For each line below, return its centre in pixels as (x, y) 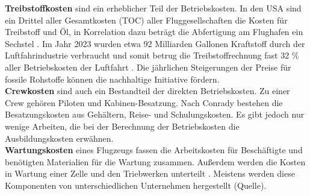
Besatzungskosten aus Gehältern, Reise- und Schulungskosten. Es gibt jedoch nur (155, 114)
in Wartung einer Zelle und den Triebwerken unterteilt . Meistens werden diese (150, 173)
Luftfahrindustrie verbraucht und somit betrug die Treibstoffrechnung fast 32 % (152, 55)
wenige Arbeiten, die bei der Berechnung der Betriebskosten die (122, 126)
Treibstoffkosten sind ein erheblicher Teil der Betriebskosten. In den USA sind (153, 8)
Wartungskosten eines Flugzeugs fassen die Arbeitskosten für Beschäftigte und (154, 150)
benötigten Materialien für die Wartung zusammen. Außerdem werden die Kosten (155, 161)
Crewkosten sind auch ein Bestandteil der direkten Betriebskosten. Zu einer (147, 91)
